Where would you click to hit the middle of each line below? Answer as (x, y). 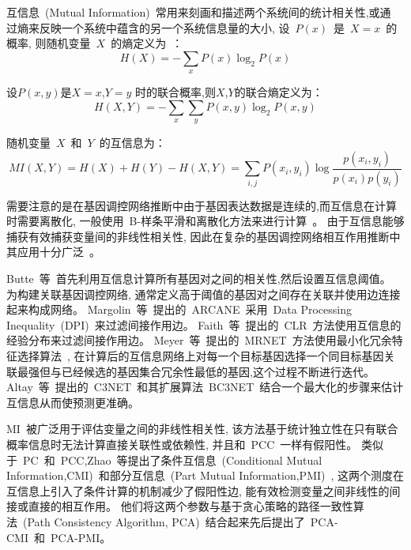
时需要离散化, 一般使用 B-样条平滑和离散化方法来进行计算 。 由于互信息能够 (205, 221)
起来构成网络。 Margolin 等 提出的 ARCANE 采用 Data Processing (179, 309)
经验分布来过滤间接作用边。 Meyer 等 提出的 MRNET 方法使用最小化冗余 (199, 340)
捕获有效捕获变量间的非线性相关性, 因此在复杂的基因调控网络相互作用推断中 (204, 236)
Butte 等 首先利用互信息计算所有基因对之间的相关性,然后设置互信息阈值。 (199, 278)
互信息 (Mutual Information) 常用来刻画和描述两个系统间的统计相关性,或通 (199, 12)
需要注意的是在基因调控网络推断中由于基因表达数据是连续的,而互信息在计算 (202, 205)
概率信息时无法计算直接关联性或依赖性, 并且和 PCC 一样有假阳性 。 (182, 444)
